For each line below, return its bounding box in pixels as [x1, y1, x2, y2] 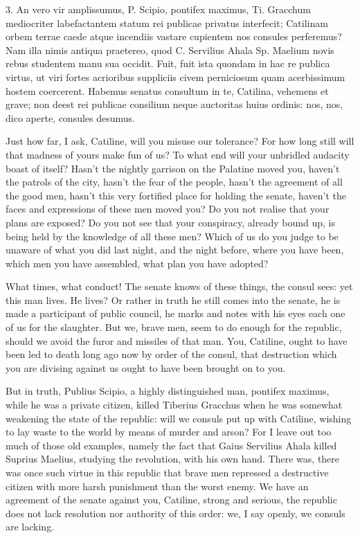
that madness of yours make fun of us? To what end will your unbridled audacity [6, 147, 350, 161]
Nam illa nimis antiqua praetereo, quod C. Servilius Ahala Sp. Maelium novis [6, 42, 334, 57]
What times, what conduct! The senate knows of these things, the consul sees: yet [6, 279, 353, 294]
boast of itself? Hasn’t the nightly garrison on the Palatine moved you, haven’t [6, 161, 340, 175]
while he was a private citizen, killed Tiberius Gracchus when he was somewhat [6, 397, 343, 412]
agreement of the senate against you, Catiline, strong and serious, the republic [6, 492, 337, 507]
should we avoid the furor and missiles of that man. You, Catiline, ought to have [6, 333, 348, 348]
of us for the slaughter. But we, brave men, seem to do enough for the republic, [6, 320, 342, 334]
